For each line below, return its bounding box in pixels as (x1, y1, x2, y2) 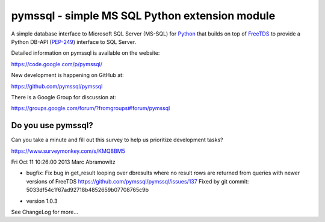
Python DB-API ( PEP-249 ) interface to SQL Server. (11, 38, 137, 45)
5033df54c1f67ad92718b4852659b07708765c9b (26, 187, 149, 194)
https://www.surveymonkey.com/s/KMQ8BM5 (11, 147, 126, 155)
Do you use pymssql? (11, 120, 93, 131)
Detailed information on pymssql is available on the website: (11, 49, 160, 57)
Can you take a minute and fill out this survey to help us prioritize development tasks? (11, 136, 223, 144)
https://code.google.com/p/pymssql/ (11, 60, 102, 67)
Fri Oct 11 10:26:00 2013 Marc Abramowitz (11, 158, 116, 165)
